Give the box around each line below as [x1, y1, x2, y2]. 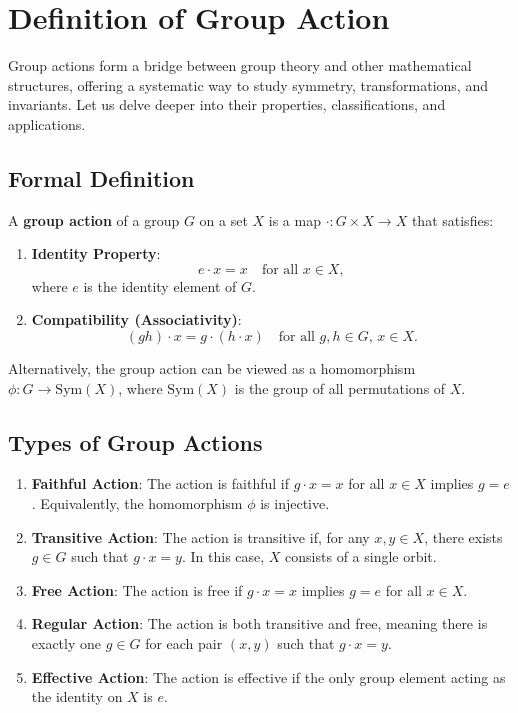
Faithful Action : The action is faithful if [31, 473, 289, 494]
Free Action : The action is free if [31, 579, 243, 600]
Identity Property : [31, 243, 161, 264]
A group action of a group [8, 209, 180, 230]
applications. [8, 113, 86, 134]
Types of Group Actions [8, 426, 263, 457]
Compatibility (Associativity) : [31, 309, 242, 330]
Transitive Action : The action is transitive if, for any [31, 526, 370, 547]
